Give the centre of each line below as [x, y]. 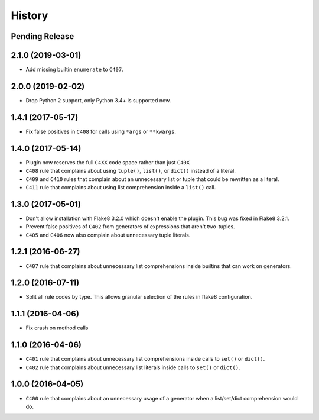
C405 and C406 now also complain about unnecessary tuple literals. [108, 235]
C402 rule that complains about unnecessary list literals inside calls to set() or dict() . [133, 367]
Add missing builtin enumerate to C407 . [74, 70]
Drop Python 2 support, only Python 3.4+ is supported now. [98, 100]
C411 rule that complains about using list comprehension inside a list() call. [121, 187]
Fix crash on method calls [57, 328]
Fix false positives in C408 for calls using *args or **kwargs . [101, 131]
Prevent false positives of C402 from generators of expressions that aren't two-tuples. [131, 227]
